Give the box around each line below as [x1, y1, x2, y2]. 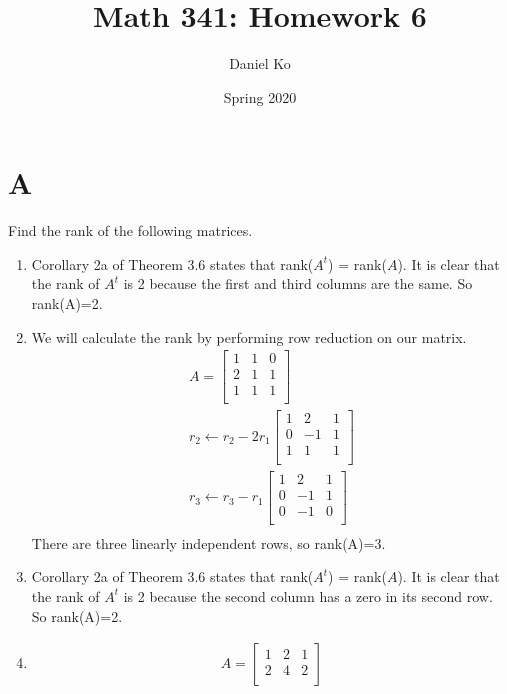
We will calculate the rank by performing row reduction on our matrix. [31, 326, 467, 347]
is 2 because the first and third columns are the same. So [123, 273, 473, 294]
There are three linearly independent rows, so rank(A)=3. [31, 532, 386, 553]
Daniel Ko [229, 53, 291, 74]
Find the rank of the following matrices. [8, 220, 253, 241]
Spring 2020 [223, 86, 297, 107]
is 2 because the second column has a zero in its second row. [123, 585, 493, 606]
